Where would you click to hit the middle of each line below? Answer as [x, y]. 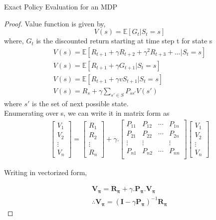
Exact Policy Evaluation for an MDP [61, 6]
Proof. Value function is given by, [55, 23]
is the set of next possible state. [80, 103]
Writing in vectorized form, [46, 172]
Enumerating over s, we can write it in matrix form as [87, 113]
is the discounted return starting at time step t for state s [124, 41]
